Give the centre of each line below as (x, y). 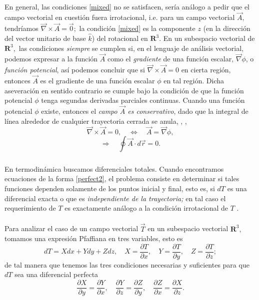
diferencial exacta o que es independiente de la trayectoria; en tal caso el (115, 198)
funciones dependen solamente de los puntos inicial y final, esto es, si (110, 188)
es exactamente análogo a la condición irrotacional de (146, 208)
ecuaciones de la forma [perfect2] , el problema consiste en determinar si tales (122, 178)
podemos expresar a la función (51, 59)
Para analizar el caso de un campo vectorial (71, 228)
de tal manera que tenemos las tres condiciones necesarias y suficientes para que (127, 264)
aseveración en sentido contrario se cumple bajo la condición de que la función (124, 90)
